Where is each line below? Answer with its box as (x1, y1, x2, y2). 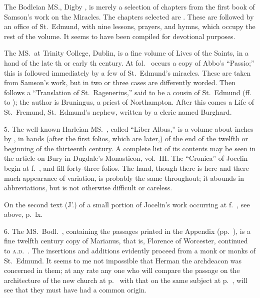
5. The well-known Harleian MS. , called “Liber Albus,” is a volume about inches (4, 123, 253, 134)
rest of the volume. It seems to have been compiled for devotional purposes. (4, 31, 235, 41)
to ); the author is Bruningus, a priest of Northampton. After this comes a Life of (4, 97, 254, 107)
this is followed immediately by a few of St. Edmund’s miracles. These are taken (4, 67, 251, 78)
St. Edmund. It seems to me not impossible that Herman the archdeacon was (4, 255, 242, 265)
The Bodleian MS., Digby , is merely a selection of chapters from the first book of (4, 2, 255, 12)
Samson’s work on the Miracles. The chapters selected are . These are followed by (4, 11, 254, 22)
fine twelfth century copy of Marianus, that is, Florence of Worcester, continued (4, 235, 248, 246)
